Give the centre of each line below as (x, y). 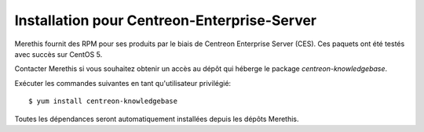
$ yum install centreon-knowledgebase (103, 101)
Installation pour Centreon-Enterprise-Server (166, 20)
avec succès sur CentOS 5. (58, 54)
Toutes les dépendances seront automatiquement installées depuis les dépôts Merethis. (157, 119)
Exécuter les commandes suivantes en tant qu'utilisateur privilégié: (123, 83)
